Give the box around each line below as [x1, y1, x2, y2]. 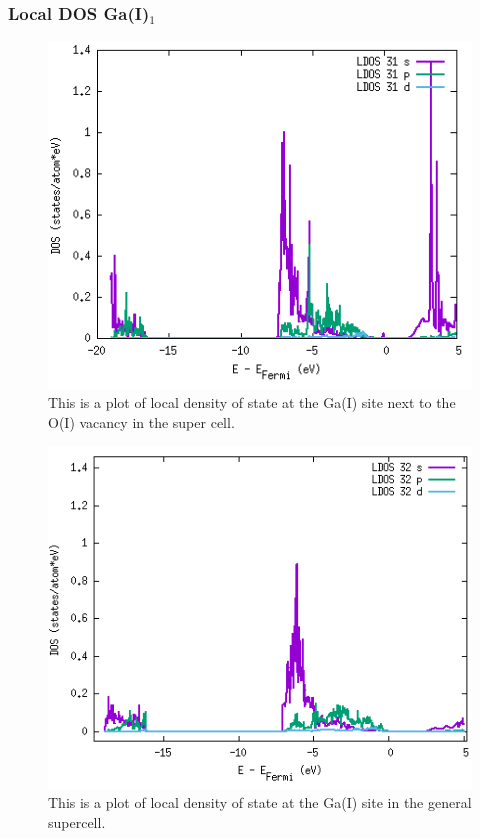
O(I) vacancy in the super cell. [48, 412, 235, 433]
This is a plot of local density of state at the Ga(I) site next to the [48, 392, 456, 413]
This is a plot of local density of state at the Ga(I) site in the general [48, 792, 472, 813]
